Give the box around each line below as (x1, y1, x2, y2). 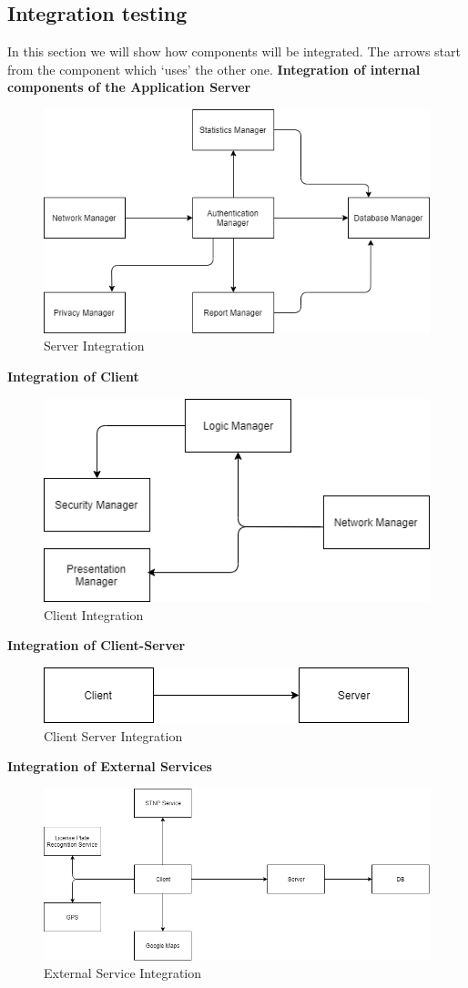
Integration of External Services (7, 757, 212, 776)
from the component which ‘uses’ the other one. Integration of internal (7, 59, 421, 78)
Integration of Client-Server (7, 636, 186, 655)
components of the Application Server (7, 77, 251, 97)
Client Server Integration (44, 726, 183, 745)
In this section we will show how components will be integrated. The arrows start (7, 42, 461, 61)
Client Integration (44, 605, 144, 624)
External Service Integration (44, 963, 201, 983)
